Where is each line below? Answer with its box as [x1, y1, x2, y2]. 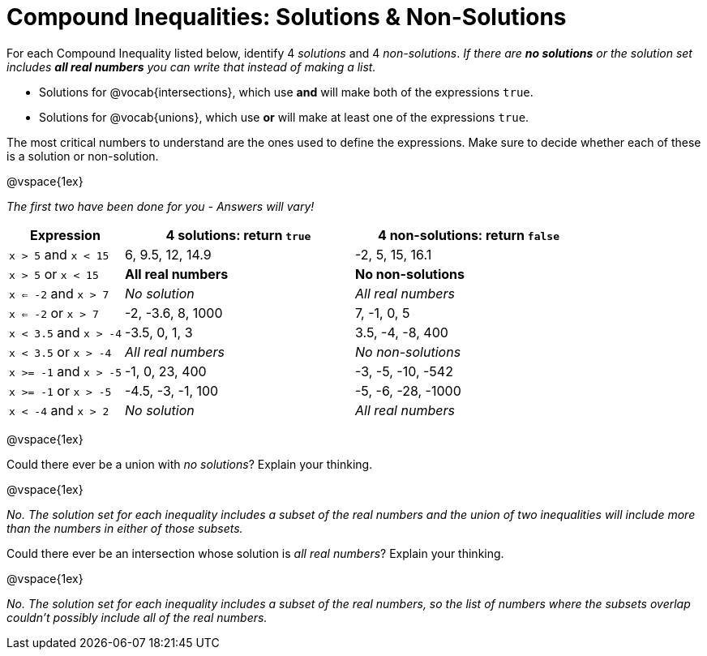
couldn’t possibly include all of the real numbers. [6, 610, 268, 624]
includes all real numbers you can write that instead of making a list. [6, 59, 376, 74]
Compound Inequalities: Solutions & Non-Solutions [6, 3, 567, 31]
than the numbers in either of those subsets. [6, 521, 243, 535]
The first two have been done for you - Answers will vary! [6, 199, 315, 213]
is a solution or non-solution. [6, 148, 159, 163]
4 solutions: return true [165, 226, 311, 243]
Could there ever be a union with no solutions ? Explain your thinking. [6, 457, 373, 471]
